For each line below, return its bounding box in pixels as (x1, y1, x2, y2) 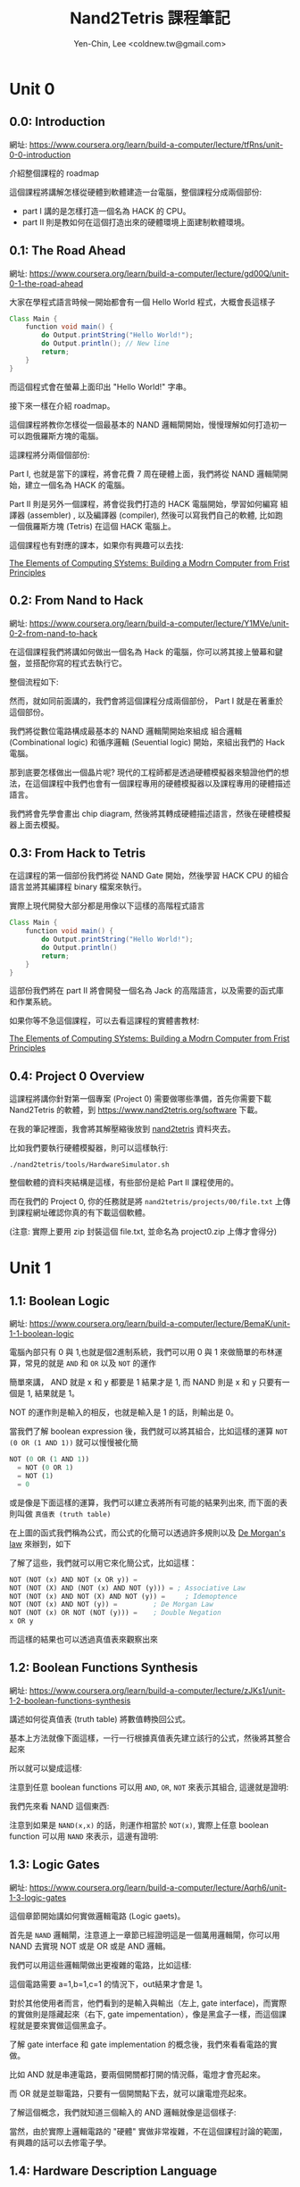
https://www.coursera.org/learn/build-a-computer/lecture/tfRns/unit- (29, 139, 284, 150)
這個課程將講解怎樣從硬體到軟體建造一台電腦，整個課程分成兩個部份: (9, 187, 262, 197)
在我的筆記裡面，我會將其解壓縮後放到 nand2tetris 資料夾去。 (9, 1124, 236, 1135)
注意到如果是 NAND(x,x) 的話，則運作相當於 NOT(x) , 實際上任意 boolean (9, 1819, 270, 1830)
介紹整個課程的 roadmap (9, 167, 100, 179)
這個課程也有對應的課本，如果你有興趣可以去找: (9, 539, 185, 550)
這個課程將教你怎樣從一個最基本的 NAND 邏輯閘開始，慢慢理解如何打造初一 (9, 419, 287, 429)
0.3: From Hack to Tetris (9, 845, 146, 861)
